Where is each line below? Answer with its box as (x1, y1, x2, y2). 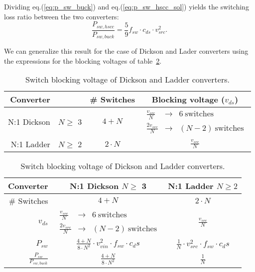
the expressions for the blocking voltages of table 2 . (4, 55, 162, 66)
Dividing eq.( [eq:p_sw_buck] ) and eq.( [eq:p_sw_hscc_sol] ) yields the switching (4, 1, 249, 11)
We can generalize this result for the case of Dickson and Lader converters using (4, 46, 249, 56)
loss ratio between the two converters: (4, 11, 119, 21)
